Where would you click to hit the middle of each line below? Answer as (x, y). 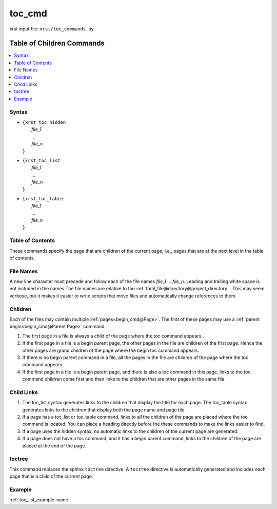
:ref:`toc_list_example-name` (40, 500)
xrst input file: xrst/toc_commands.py (52, 29)
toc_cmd (28, 13)
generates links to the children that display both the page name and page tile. (104, 410)
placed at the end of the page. (54, 446)
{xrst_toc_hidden (44, 122)
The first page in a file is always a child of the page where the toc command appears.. (113, 336)
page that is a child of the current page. (51, 476)
